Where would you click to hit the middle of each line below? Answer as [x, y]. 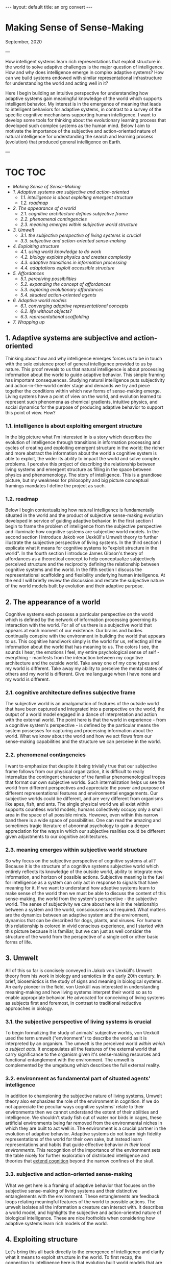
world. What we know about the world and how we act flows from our [79, 736]
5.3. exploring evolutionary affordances [62, 289]
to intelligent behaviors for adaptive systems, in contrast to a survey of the [83, 109]
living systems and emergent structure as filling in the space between [78, 469]
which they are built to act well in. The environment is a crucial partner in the [86, 1128]
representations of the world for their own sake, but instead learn [74, 1139]
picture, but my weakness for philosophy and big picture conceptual [77, 480]
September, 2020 [24, 41]
